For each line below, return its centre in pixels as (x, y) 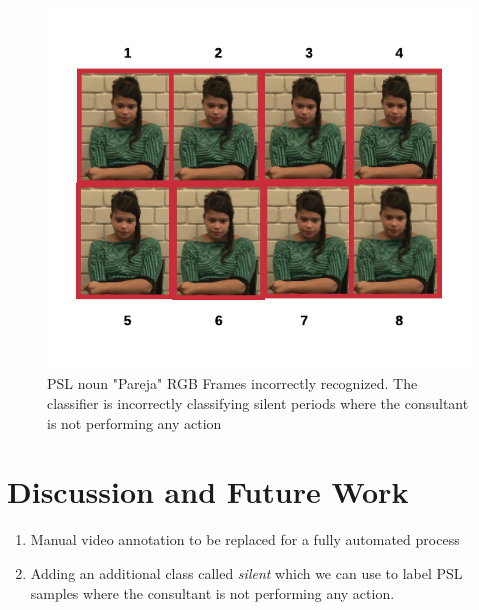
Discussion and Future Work (208, 491)
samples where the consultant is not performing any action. (212, 592)
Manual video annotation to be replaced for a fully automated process (245, 539)
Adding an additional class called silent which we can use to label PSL (246, 572)
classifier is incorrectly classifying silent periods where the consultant (258, 403)
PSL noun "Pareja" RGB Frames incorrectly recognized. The (232, 383)
